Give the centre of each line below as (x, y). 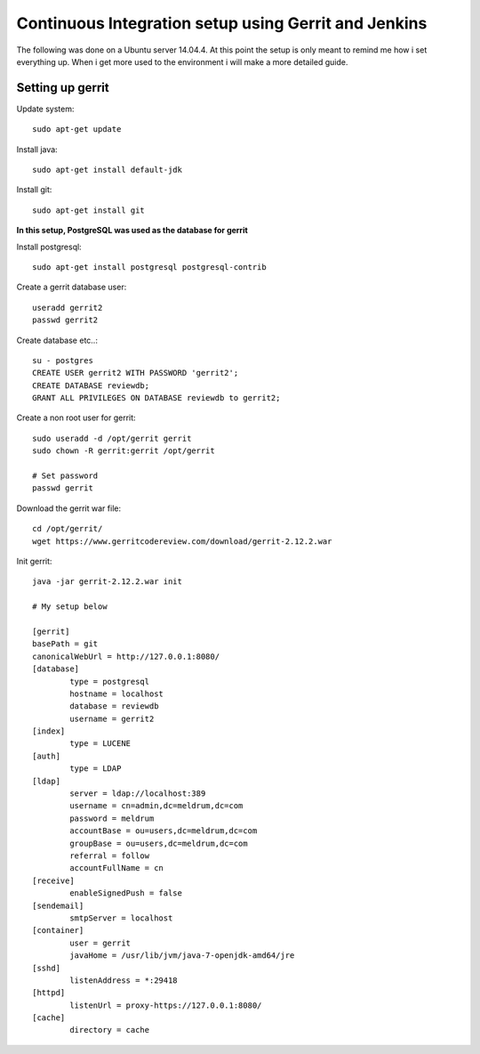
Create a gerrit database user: (72, 287)
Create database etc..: (57, 340)
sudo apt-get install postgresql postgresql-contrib (149, 267)
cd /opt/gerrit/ (68, 529)
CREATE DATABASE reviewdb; (91, 385)
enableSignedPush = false (126, 893)
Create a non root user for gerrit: (76, 418)
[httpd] (49, 993)
